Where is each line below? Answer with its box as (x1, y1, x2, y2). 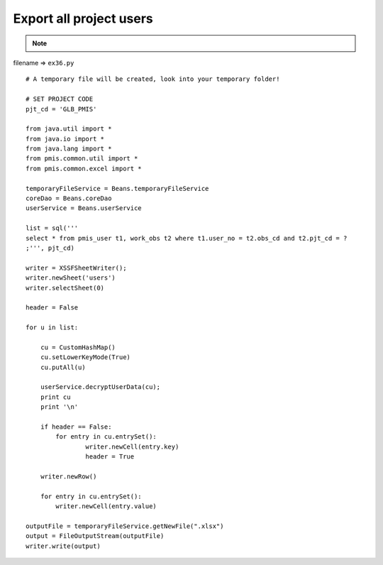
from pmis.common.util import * (26, 155, 138, 163)
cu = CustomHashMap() (40, 343, 116, 351)
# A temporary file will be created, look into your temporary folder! (26, 75, 280, 83)
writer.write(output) (26, 542, 101, 550)
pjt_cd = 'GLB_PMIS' (26, 105, 97, 113)
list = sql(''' (26, 224, 79, 232)
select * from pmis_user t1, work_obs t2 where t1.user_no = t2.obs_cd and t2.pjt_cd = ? (26, 234, 348, 242)
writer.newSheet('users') (26, 274, 116, 282)
